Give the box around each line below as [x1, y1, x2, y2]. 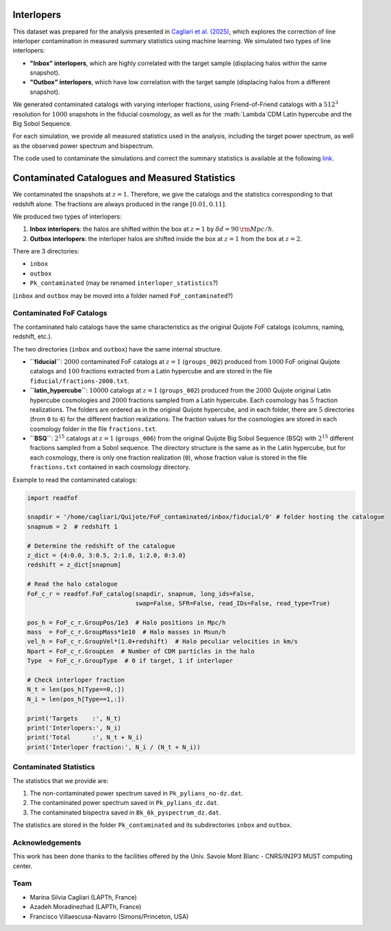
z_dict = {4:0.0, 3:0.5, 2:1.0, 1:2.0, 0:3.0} [27, 551, 186, 559]
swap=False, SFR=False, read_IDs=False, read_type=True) [135, 599, 331, 607]
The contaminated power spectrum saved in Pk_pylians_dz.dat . [29, 799, 219, 807]
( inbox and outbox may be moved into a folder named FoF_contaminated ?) [12, 291, 234, 299]
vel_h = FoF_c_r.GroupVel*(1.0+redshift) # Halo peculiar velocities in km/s [27, 638, 298, 645]
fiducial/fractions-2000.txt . [29, 377, 129, 385]
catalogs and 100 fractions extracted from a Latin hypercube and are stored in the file [29, 367, 273, 375]
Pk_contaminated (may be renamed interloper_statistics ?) [29, 279, 218, 287]
